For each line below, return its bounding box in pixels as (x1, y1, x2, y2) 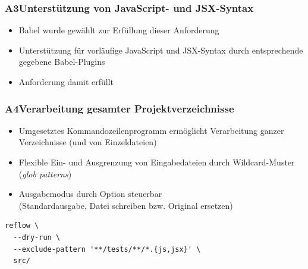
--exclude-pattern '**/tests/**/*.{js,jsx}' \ (13, 245, 201, 254)
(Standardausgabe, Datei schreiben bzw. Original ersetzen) (18, 199, 233, 211)
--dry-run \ (13, 233, 61, 242)
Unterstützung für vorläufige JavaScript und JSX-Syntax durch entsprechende (18, 43, 303, 56)
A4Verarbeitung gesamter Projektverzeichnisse (5, 101, 234, 115)
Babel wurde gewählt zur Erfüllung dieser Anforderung (18, 24, 219, 36)
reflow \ (5, 221, 39, 230)
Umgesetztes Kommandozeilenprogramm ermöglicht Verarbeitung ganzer (18, 124, 284, 136)
